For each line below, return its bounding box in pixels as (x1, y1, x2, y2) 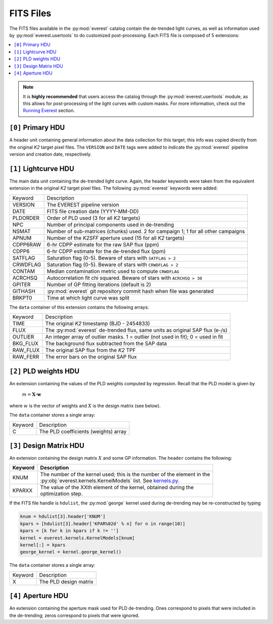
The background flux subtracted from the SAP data (45, 340, 167, 347)
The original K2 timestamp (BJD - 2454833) (45, 320, 150, 327)
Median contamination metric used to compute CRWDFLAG (47, 268, 179, 275)
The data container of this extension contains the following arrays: (9, 304, 149, 310)
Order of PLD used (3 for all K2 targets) (47, 214, 141, 222)
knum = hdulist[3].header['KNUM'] (20, 513, 106, 520)
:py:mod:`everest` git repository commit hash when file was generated (47, 287, 214, 295)
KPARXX (12, 487, 33, 494)
